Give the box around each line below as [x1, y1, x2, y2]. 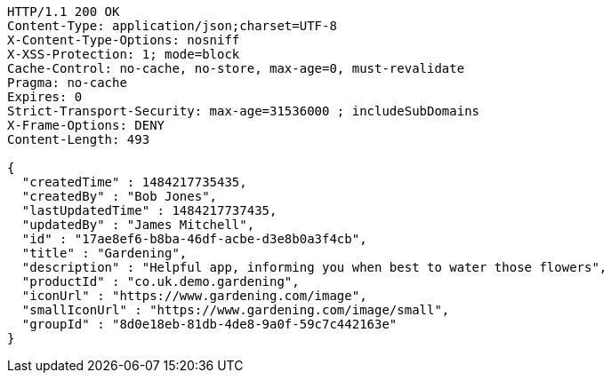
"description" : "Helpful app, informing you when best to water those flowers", [21, 260, 607, 274]
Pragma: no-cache [7, 75, 127, 90]
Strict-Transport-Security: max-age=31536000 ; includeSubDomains [7, 104, 480, 118]
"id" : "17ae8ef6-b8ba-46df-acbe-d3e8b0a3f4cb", [21, 232, 367, 246]
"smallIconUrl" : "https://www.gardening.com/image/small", [21, 303, 450, 317]
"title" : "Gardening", [21, 246, 188, 260]
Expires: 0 [7, 90, 83, 104]
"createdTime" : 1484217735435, [21, 175, 247, 189]
